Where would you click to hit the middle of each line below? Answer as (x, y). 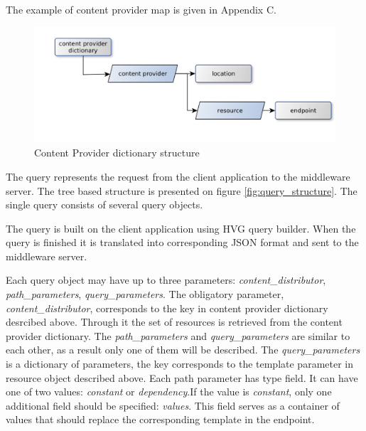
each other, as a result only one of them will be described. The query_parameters (183, 350)
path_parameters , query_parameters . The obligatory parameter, (145, 294)
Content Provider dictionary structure (117, 153)
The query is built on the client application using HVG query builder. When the (181, 228)
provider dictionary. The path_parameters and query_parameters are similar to (178, 335)
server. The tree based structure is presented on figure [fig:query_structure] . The (182, 190)
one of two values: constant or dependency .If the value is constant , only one (169, 392)
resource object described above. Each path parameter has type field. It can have (182, 377)
